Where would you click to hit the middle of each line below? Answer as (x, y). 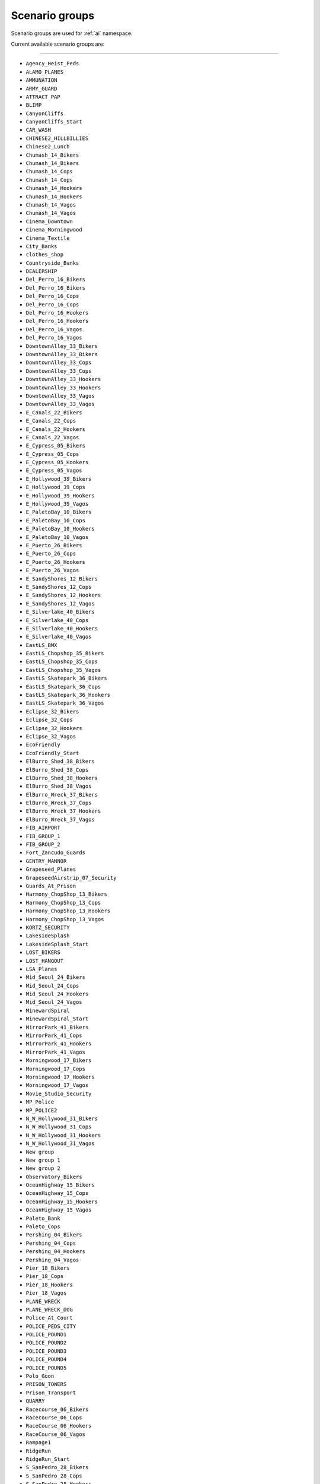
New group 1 (43, 1160)
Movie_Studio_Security (59, 1093)
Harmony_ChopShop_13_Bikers (67, 894)
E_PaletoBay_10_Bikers (59, 512)
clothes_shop (45, 255)
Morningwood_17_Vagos (57, 1085)
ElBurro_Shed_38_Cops (57, 770)
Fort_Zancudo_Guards (56, 853)
